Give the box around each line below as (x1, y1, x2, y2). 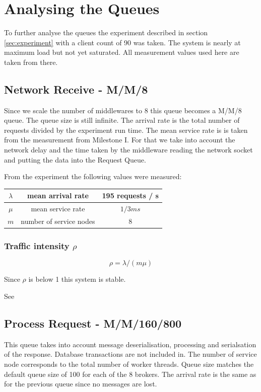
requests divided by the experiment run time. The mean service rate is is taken (4, 124, 248, 135)
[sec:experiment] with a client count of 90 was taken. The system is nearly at (4, 37, 241, 47)
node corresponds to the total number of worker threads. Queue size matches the (4, 358, 254, 369)
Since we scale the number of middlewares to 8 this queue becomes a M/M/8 (4, 105, 242, 115)
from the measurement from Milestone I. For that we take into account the (4, 134, 235, 145)
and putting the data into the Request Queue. (4, 154, 146, 165)
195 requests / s (102, 190, 159, 201)
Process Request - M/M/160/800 (4, 315, 182, 331)
